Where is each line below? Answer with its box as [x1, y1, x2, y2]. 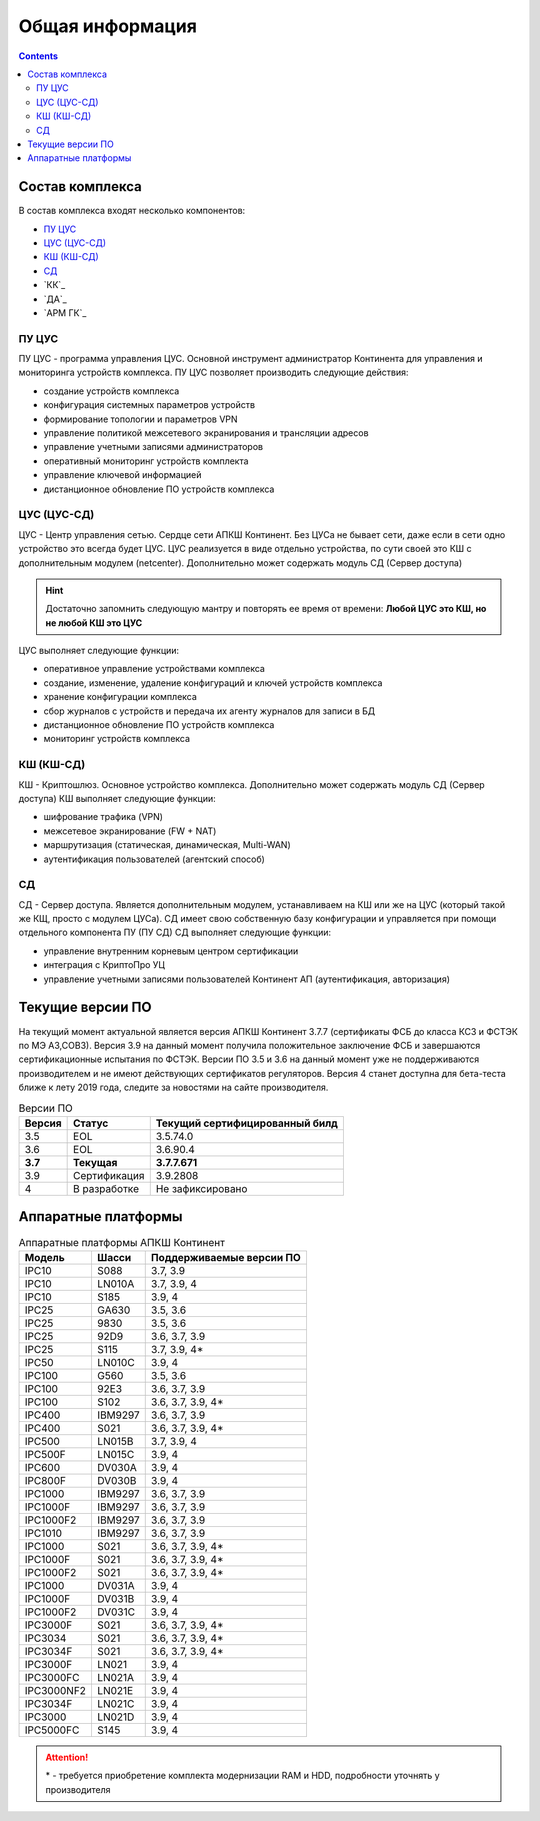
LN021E [96, 1683, 134, 1697]
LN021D [96, 1710, 135, 1724]
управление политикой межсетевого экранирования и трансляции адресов [43, 427, 369, 439]
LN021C [96, 1696, 135, 1710]
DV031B [96, 1591, 135, 1605]
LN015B [96, 1434, 134, 1448]
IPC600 [24, 1460, 61, 1474]
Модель [24, 1250, 65, 1264]
